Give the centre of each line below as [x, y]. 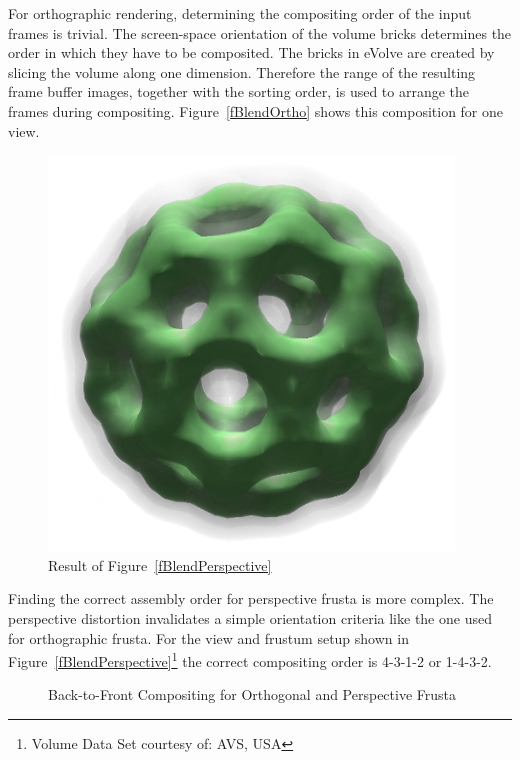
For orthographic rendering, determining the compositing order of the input [240, 13]
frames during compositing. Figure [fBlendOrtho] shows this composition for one [256, 110]
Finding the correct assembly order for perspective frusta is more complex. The [251, 598]
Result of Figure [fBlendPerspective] [160, 564]
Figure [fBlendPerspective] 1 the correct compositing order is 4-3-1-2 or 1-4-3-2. [250, 659]
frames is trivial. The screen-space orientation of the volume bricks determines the [260, 32]
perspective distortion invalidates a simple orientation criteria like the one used [250, 617]
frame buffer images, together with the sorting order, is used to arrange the [239, 91]
